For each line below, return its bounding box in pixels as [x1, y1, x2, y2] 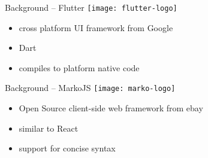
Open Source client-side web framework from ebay [19, 102, 203, 114]
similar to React [19, 121, 79, 134]
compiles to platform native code [19, 61, 140, 74]
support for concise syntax [19, 142, 116, 154]
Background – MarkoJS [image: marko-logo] [5, 81, 176, 94]
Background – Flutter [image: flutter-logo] [5, 1, 177, 13]
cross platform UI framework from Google [19, 21, 173, 34]
